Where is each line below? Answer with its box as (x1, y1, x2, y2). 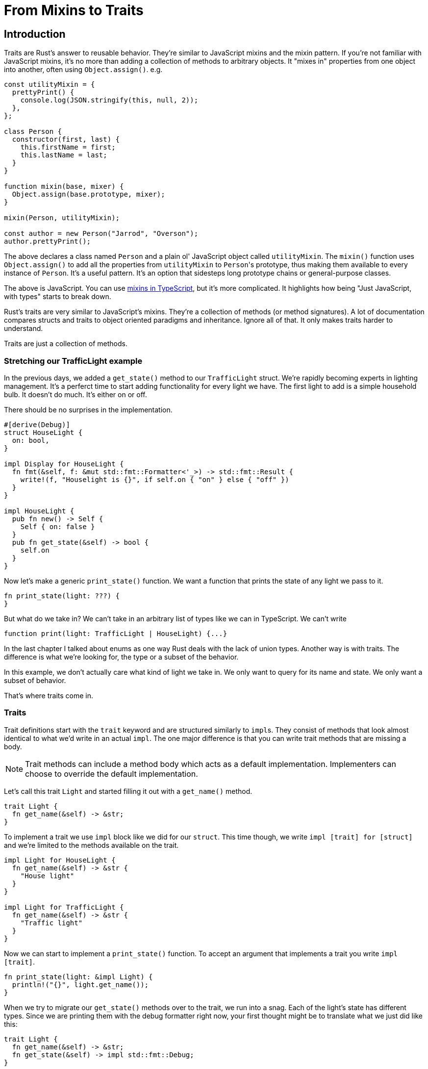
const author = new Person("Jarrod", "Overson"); (4, 229, 199, 238)
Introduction (4, 27, 66, 40)
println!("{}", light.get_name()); (12, 980, 149, 989)
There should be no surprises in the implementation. (4, 405, 173, 414)
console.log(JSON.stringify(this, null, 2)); (20, 96, 199, 104)
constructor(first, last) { (12, 135, 120, 144)
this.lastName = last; (20, 151, 107, 159)
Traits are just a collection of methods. (4, 339, 128, 348)
